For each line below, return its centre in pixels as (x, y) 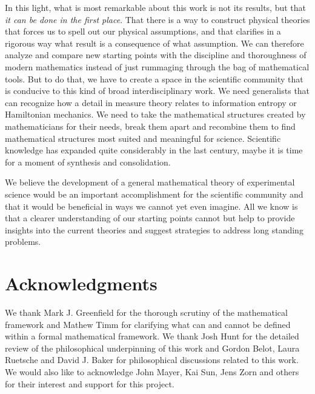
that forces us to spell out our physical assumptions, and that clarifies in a (143, 31)
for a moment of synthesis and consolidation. (88, 162)
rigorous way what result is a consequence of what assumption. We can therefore (154, 43)
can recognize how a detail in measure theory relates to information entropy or (151, 102)
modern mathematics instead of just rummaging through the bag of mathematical (157, 66)
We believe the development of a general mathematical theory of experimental (150, 182)
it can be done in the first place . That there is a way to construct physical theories (157, 19)
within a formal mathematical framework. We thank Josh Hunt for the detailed (152, 336)
